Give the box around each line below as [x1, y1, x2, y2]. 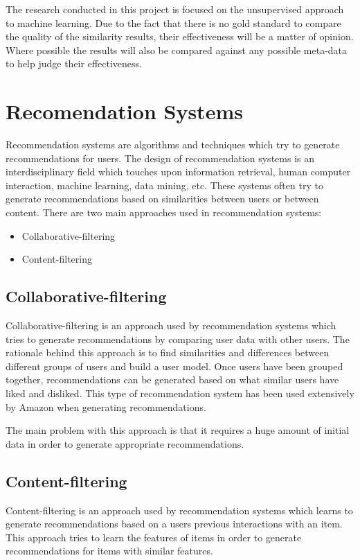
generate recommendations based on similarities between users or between [6, 191, 319, 206]
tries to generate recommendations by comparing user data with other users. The [6, 331, 350, 346]
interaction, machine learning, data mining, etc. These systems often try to [6, 177, 323, 192]
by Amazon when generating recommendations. [6, 399, 206, 414]
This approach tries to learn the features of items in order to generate [6, 530, 302, 544]
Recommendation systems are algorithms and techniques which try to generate [6, 137, 340, 152]
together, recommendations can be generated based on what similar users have [6, 372, 339, 387]
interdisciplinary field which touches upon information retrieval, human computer [6, 164, 351, 179]
